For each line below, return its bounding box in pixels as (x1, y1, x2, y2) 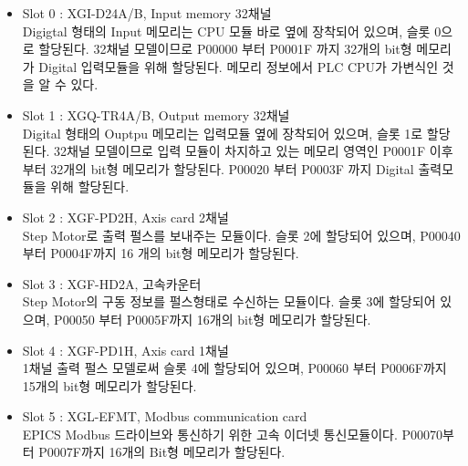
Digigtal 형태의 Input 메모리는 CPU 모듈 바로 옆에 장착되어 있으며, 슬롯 (22, 21, 431, 40)
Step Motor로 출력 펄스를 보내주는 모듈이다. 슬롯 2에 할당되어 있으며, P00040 (22, 225, 461, 244)
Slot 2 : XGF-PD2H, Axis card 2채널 (22, 207, 229, 226)
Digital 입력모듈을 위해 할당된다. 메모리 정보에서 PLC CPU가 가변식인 (38, 57, 439, 76)
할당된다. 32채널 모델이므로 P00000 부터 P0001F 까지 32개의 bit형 (38, 39, 412, 58)
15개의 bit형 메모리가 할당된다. (22, 376, 197, 395)
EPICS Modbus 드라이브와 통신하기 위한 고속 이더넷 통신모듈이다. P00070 (22, 424, 442, 443)
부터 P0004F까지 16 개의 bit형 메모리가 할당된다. (22, 243, 299, 263)
